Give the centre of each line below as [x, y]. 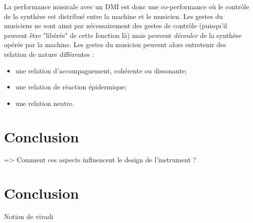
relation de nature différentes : [49, 54]
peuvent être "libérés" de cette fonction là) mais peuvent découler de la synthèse [123, 35]
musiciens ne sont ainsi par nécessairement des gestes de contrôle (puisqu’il [116, 26]
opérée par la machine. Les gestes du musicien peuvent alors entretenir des [115, 44]
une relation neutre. [45, 103]
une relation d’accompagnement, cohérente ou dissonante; [101, 70]
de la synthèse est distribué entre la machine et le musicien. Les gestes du [113, 16]
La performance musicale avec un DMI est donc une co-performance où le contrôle [126, 6]
